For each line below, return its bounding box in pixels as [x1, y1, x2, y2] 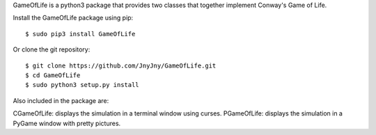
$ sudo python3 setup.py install [25, 81, 139, 89]
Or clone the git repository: [13, 45, 91, 54]
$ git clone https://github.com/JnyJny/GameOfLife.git [25, 61, 217, 70]
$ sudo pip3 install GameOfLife [25, 30, 136, 38]
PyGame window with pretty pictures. [13, 119, 121, 127]
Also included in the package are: [13, 96, 109, 104]
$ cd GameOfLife [25, 71, 81, 79]
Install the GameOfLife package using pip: [13, 14, 134, 22]
